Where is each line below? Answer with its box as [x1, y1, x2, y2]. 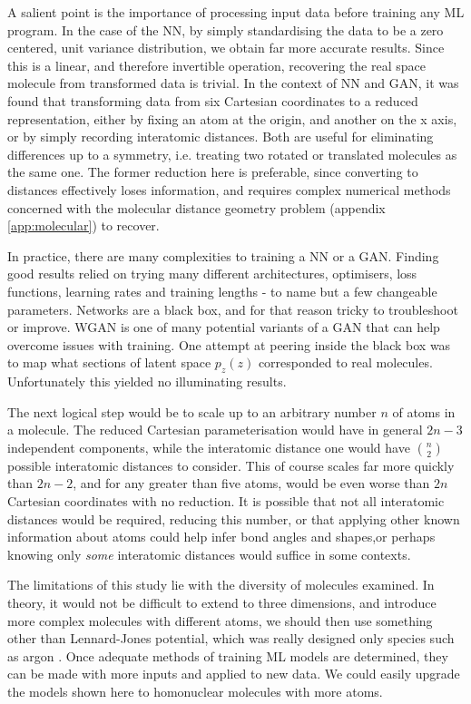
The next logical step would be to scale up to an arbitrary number [7, 402, 377, 421]
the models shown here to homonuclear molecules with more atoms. [7, 681, 383, 700]
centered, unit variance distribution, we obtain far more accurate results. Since [7, 38, 445, 57]
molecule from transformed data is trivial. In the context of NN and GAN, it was [7, 73, 459, 93]
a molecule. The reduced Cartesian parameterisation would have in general [7, 420, 423, 439]
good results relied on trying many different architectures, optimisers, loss [7, 264, 417, 283]
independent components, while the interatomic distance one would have [7, 437, 410, 456]
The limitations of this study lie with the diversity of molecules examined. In [7, 575, 435, 594]
